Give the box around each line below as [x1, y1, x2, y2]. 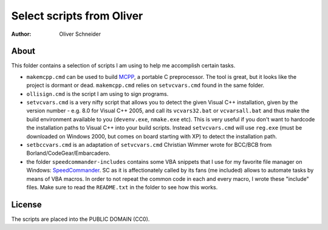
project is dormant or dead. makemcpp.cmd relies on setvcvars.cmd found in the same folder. [26, 82, 264, 89]
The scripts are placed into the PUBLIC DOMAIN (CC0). [11, 215, 150, 223]
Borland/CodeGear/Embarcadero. [26, 149, 111, 157]
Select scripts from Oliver [11, 9, 143, 22]
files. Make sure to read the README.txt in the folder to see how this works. [26, 183, 218, 191]
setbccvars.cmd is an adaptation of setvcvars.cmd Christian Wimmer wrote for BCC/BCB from [26, 141, 272, 148]
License [11, 199, 42, 209]
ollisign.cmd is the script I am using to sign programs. [26, 90, 169, 97]
